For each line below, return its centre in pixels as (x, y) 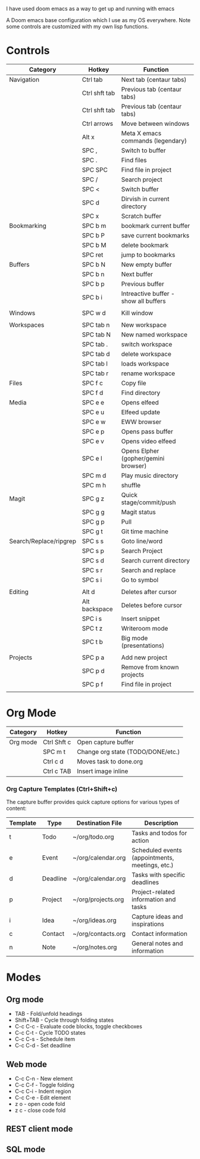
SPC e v (93, 441)
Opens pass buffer (147, 431)
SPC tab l (95, 363)
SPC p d (93, 670)
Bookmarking (28, 225)
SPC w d (94, 313)
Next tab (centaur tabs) (154, 79)
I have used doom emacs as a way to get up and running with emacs (90, 9)
